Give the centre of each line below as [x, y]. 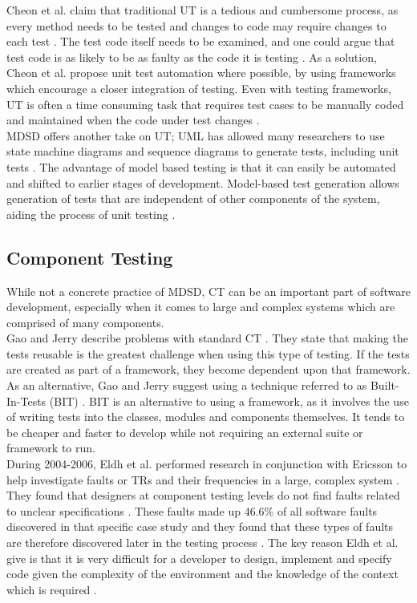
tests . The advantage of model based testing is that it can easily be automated [201, 166]
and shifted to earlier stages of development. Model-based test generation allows [203, 182]
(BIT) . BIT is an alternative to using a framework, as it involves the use [229, 401]
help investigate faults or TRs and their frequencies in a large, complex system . [203, 479]
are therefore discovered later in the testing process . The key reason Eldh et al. [202, 542]
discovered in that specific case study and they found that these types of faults [200, 526]
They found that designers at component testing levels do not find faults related [203, 495]
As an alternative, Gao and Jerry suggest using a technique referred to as [187, 385]
